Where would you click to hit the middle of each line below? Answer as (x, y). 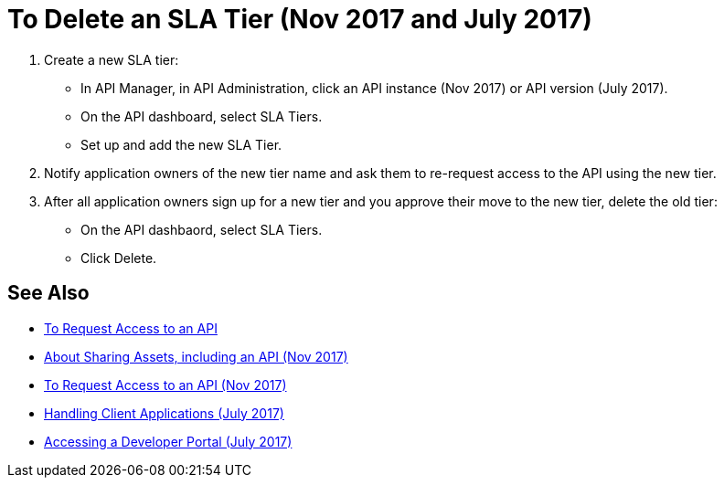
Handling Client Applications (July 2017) (164, 413)
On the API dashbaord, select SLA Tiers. (202, 229)
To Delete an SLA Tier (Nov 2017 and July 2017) (300, 19)
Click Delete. (119, 258)
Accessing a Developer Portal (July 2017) (168, 441)
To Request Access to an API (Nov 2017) (165, 385)
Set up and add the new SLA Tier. (181, 144)
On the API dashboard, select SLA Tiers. (202, 116)
